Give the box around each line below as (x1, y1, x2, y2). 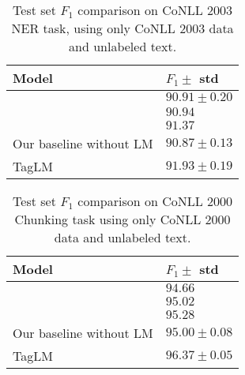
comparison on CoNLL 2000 (77, 192, 233, 210)
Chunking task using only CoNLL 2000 (14, 210, 231, 228)
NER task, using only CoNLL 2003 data (11, 19, 234, 37)
